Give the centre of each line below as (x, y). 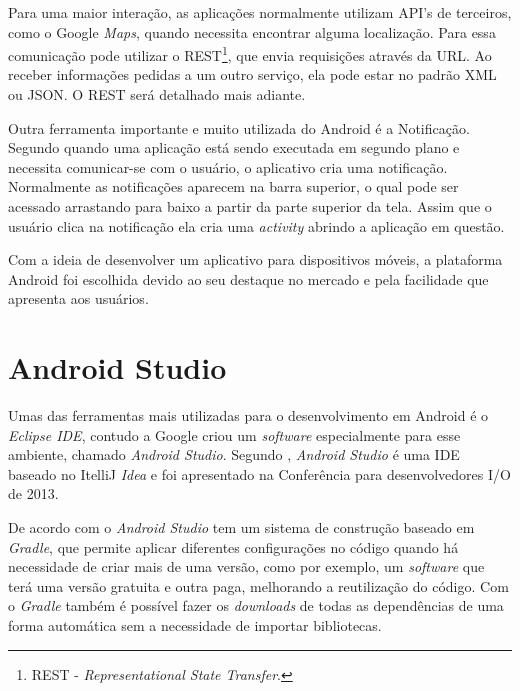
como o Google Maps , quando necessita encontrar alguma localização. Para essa (252, 31)
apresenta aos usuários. (78, 298)
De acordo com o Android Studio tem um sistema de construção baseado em (241, 527)
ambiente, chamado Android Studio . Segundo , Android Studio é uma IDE (234, 454)
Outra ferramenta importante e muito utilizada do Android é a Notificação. (239, 127)
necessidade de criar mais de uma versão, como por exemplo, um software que (246, 566)
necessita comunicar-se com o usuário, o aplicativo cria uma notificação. (228, 166)
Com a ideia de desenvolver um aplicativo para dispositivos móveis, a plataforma (255, 259)
